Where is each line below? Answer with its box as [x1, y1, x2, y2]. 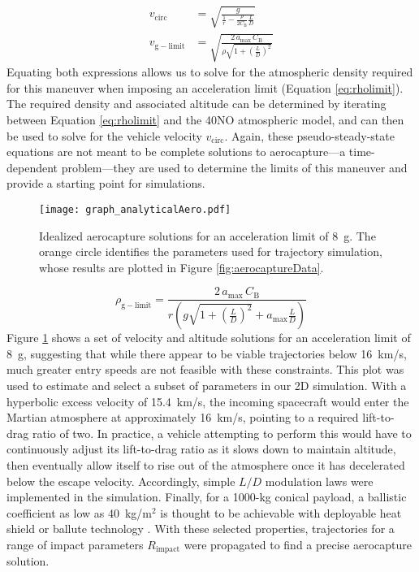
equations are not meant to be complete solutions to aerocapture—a [6, 143, 346, 160]
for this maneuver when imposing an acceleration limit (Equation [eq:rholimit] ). [6, 79, 404, 96]
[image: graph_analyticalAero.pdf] [39, 203, 231, 215]
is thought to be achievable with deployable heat [160, 504, 402, 521]
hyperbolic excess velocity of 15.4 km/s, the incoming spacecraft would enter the [6, 392, 409, 409]
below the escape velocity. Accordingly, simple [6, 472, 235, 489]
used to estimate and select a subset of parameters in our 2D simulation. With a [6, 377, 407, 394]
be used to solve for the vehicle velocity [6, 127, 202, 144]
